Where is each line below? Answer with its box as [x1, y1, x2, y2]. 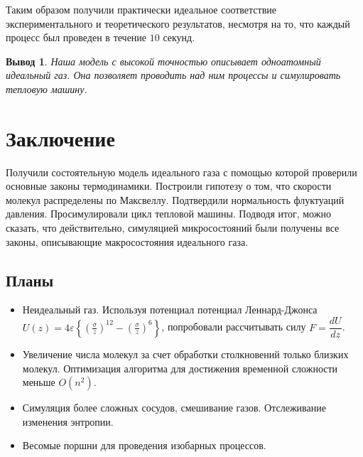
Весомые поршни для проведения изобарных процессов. [22, 438, 266, 453]
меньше [22, 375, 55, 389]
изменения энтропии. [22, 414, 114, 429]
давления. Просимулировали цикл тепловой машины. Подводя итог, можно [6, 206, 331, 221]
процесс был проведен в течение [6, 30, 147, 45]
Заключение [6, 123, 115, 152]
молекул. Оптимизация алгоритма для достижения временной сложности [22, 360, 338, 375]
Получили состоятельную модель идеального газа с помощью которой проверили [6, 164, 357, 179]
